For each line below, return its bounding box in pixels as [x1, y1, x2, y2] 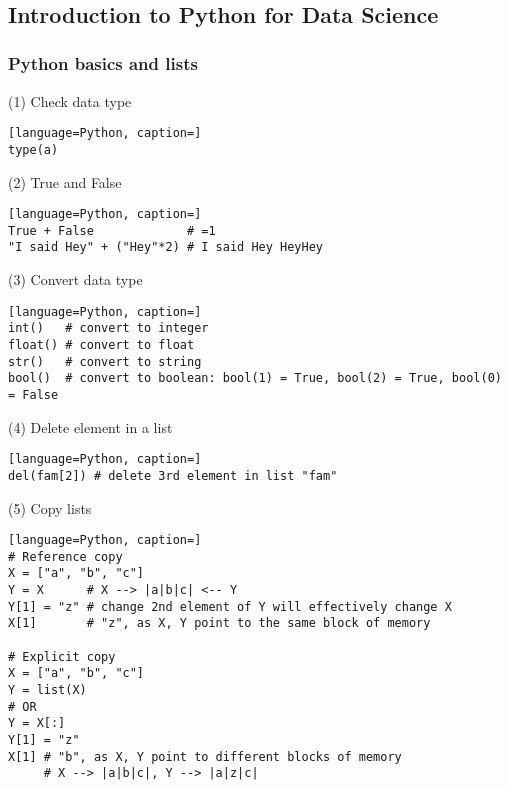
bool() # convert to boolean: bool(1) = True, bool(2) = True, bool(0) [8, 371, 502, 386]
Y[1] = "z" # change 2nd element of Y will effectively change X [8, 599, 452, 614]
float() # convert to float [8, 337, 195, 352]
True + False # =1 [8, 223, 216, 238]
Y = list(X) [8, 683, 87, 697]
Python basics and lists [8, 51, 198, 76]
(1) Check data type [8, 90, 132, 111]
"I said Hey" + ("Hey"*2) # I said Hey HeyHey [8, 240, 323, 255]
